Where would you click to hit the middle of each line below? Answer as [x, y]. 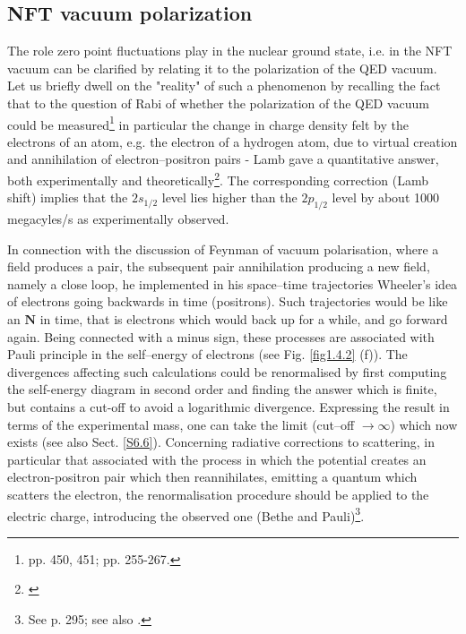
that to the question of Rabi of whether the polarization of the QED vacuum [218, 103]
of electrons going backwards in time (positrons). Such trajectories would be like [228, 301]
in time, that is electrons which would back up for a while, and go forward [244, 319]
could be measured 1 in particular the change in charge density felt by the [208, 123]
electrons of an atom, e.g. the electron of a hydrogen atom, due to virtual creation [233, 141]
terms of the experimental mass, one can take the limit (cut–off [181, 424]
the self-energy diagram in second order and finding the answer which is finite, [222, 389]
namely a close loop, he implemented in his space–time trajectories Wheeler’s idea [233, 283]
